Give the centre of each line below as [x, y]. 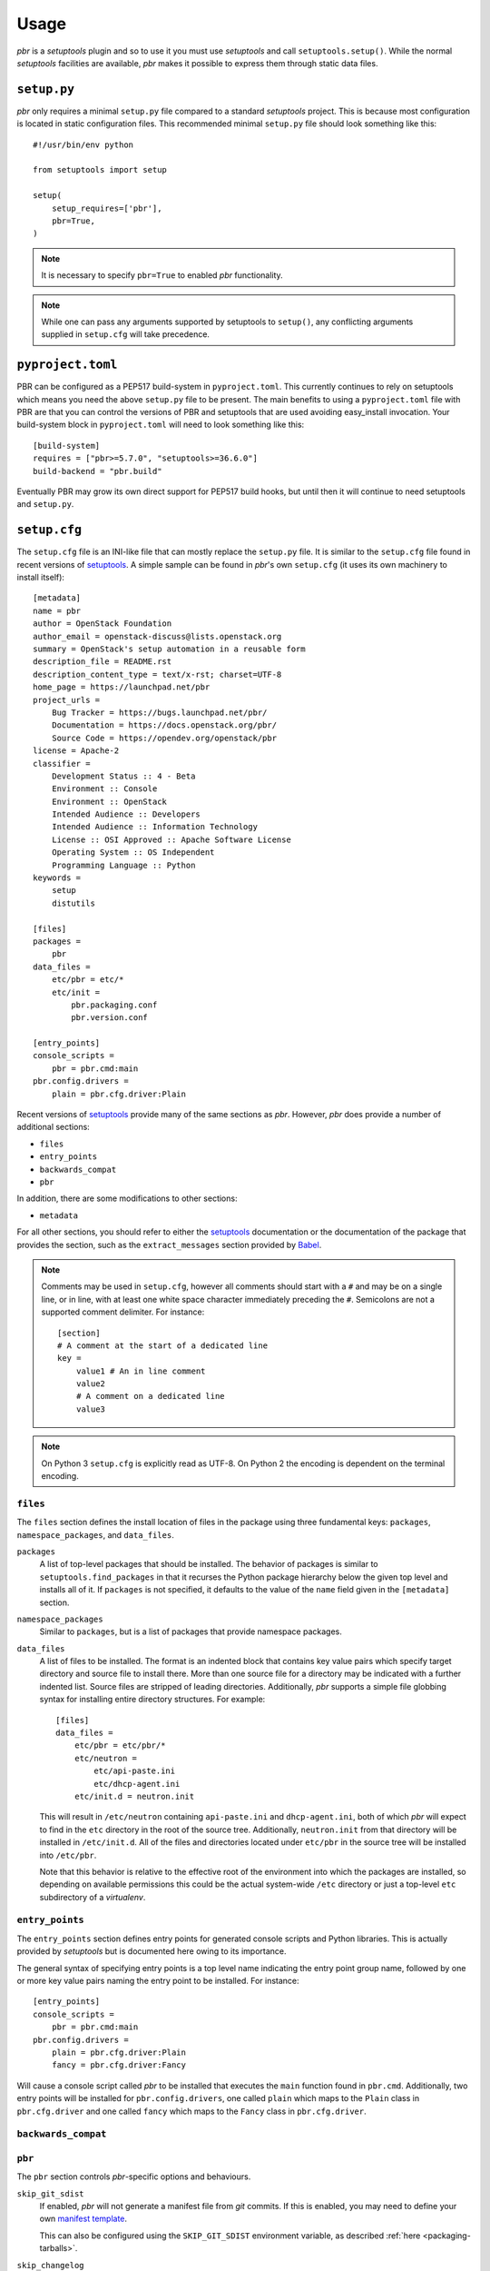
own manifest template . [83, 2219]
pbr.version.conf [110, 1018]
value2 [91, 1384]
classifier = [62, 764]
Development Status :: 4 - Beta [123, 776]
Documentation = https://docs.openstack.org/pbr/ [164, 725]
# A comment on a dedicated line [151, 1396]
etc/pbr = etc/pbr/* [120, 1745]
